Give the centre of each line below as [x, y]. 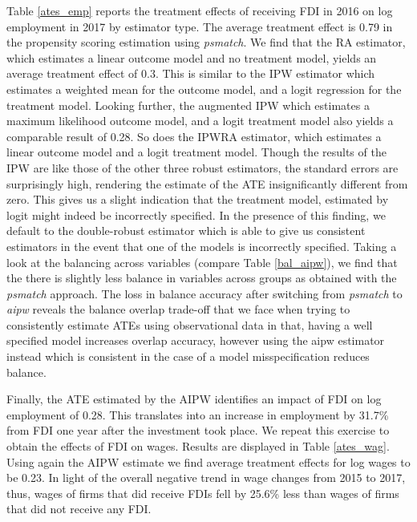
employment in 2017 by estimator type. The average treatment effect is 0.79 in [200, 26]
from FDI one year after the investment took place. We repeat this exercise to [198, 430]
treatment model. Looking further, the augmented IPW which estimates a [188, 105]
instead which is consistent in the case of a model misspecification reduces [188, 356]
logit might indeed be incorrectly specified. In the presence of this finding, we [196, 214]
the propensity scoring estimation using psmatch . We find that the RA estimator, [206, 42]
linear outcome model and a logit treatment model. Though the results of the [196, 152]
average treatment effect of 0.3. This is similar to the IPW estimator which [191, 73]
